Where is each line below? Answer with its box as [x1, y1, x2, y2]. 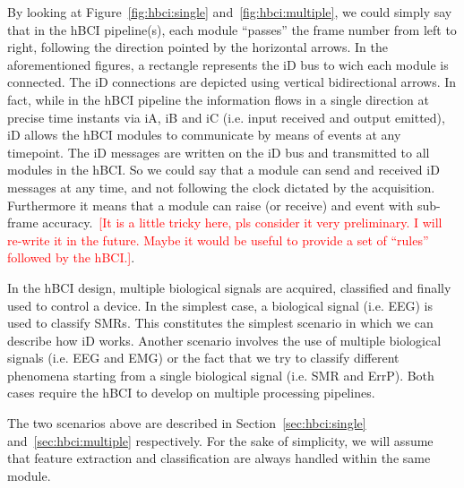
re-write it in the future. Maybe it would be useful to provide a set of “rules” [7, 230, 429, 249]
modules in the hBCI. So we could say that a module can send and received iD [7, 160, 440, 179]
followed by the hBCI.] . [7, 248, 135, 267]
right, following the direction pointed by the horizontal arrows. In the [7, 38, 388, 56]
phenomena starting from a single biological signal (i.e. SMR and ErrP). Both [7, 365, 434, 384]
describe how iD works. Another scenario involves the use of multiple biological [7, 330, 442, 349]
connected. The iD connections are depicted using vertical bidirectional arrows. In [7, 73, 457, 91]
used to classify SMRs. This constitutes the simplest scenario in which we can [7, 313, 434, 332]
